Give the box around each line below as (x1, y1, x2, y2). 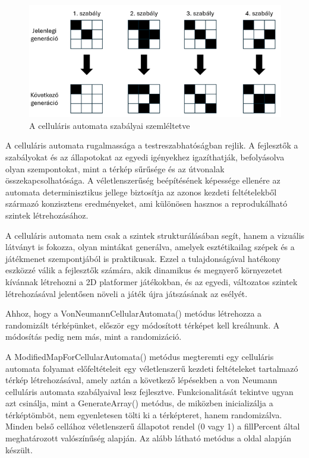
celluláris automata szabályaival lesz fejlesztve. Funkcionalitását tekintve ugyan (5, 385, 294, 397)
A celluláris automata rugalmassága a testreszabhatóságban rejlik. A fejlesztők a (5, 139, 298, 151)
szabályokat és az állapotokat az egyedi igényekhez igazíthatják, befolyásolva (5, 151, 285, 163)
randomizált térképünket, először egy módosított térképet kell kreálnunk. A (5, 318, 280, 331)
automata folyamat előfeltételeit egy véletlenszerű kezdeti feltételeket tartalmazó (5, 362, 298, 374)
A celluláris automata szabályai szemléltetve (29, 119, 190, 131)
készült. (5, 443, 33, 456)
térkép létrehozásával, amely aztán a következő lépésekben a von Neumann (5, 374, 278, 386)
